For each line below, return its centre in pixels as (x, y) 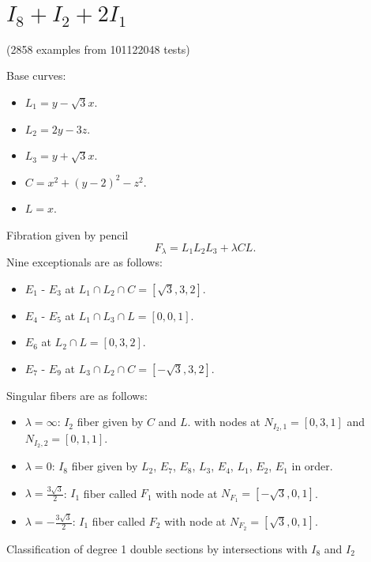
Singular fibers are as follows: (77, 395)
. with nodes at (224, 422)
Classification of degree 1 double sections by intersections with (157, 548)
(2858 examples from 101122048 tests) (98, 49)
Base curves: (36, 75)
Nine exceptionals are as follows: (84, 262)
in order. (312, 466)
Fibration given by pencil (67, 235)
